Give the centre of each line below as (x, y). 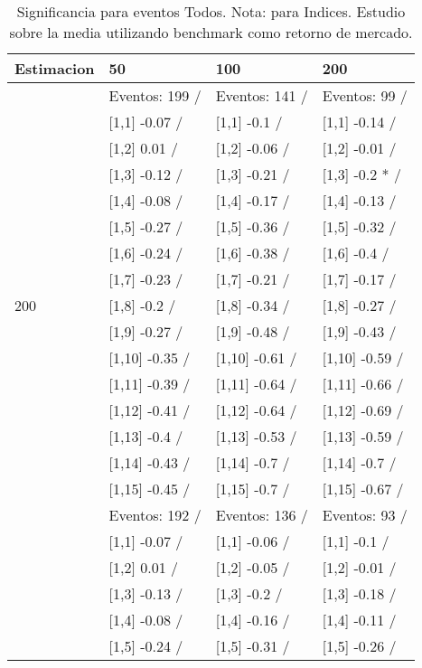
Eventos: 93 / (365, 515)
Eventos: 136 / (262, 515)
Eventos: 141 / (262, 95)
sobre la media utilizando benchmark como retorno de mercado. (211, 32)
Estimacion (55, 68)
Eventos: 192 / (155, 515)
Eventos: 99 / (365, 95)
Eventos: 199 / (155, 95)
